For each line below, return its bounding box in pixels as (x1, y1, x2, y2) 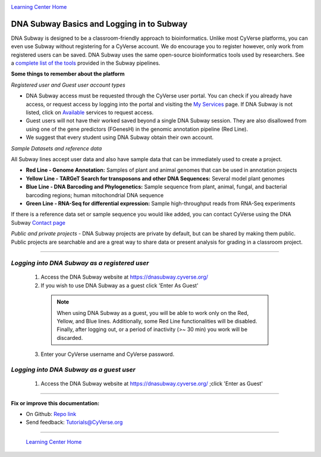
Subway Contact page (11, 219, 65, 226)
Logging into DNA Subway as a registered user (11, 259, 149, 267)
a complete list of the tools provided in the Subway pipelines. (11, 59, 160, 67)
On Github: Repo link (26, 410, 77, 417)
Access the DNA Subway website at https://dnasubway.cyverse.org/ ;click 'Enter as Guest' (40, 380, 263, 387)
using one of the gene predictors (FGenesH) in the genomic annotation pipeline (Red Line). (26, 125, 248, 133)
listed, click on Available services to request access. (26, 109, 154, 116)
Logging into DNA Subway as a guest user (11, 365, 136, 374)
